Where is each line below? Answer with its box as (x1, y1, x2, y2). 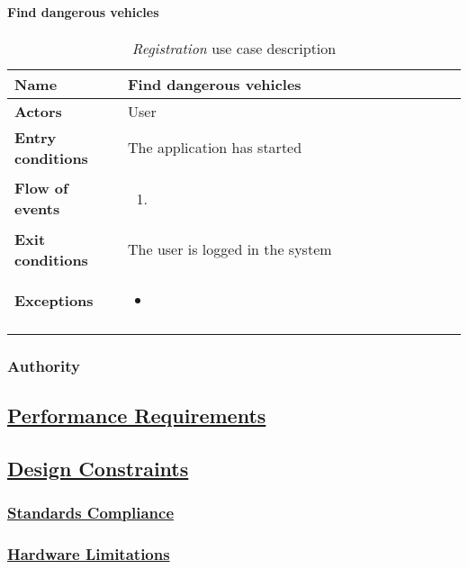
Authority (7, 354, 81, 376)
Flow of (14, 177, 68, 199)
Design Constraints (7, 454, 189, 482)
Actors (14, 100, 62, 122)
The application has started (128, 137, 302, 158)
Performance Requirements (7, 402, 266, 429)
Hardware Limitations (7, 542, 170, 564)
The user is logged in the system (128, 239, 332, 260)
